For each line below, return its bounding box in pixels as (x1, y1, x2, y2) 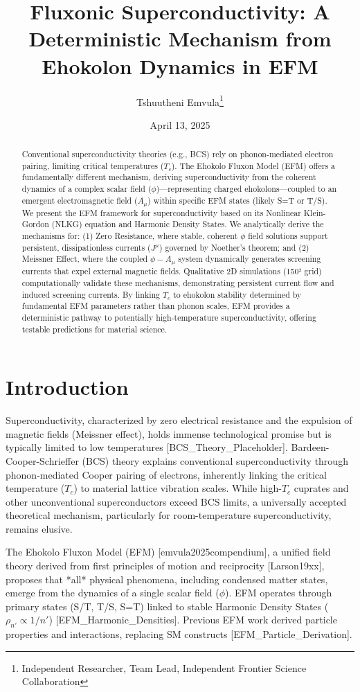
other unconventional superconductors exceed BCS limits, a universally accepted (6, 494, 347, 508)
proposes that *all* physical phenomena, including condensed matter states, (6, 571, 328, 586)
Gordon (21, 218, 49, 230)
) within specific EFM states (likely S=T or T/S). (147, 194, 327, 206)
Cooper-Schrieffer (6, 453, 79, 468)
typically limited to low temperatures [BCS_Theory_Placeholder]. (6, 440, 288, 454)
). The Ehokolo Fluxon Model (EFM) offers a (171, 159, 335, 171)
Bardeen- (291, 440, 330, 454)
